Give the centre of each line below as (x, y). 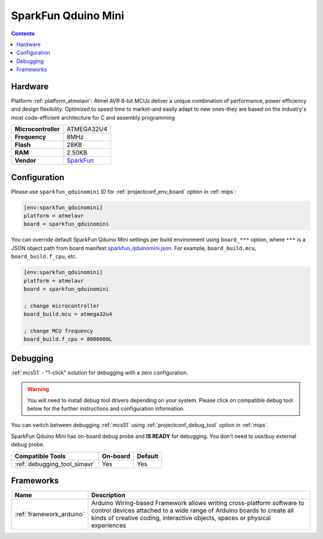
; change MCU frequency (59, 331)
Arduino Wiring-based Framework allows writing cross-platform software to (198, 503)
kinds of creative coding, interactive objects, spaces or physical (181, 518)
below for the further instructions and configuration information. (106, 409)
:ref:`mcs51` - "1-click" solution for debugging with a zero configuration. (100, 372)
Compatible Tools (40, 456)
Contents (23, 34)
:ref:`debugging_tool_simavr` (55, 464)
